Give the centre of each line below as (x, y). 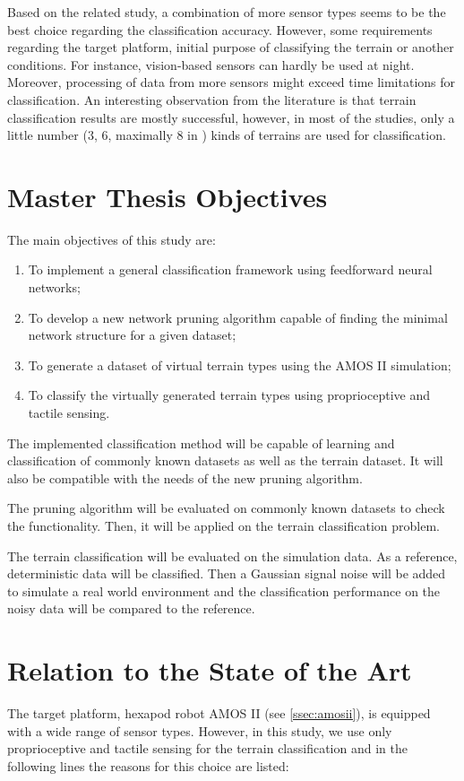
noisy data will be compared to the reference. (131, 608)
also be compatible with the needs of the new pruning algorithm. (185, 477)
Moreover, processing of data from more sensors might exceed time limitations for (232, 82)
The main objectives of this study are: (112, 239)
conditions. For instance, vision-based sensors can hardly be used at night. (211, 64)
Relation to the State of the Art (210, 670)
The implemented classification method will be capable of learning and (201, 443)
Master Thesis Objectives (168, 196)
